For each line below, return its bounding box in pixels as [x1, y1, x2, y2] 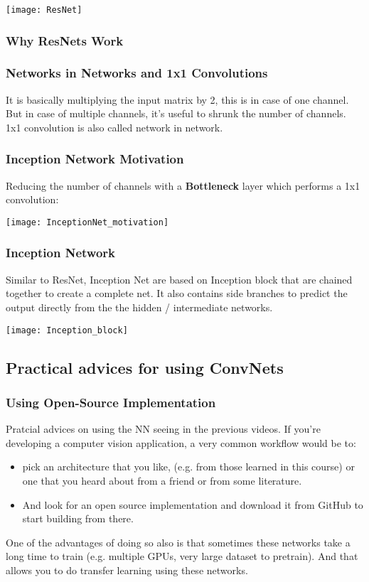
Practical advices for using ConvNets [6, 356, 284, 378]
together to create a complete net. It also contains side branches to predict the [6, 286, 348, 301]
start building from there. [22, 511, 134, 526]
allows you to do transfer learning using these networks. [6, 562, 248, 577]
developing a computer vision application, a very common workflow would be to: [6, 435, 356, 450]
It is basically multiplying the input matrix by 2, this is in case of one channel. [6, 92, 349, 107]
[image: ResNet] [6, 5, 82, 15]
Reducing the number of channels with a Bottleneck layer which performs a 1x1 [6, 178, 360, 193]
